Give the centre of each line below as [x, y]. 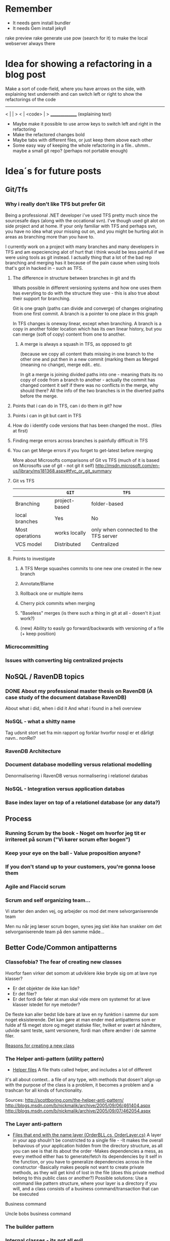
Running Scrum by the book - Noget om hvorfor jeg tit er [76, 833]
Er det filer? [25, 993]
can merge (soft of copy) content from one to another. [69, 334]
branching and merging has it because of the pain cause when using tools [82, 263]
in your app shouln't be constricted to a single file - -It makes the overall [88, 1140]
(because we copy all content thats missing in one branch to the [87, 354]
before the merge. [39, 396]
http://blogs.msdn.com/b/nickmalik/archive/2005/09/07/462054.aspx [78, 1111]
